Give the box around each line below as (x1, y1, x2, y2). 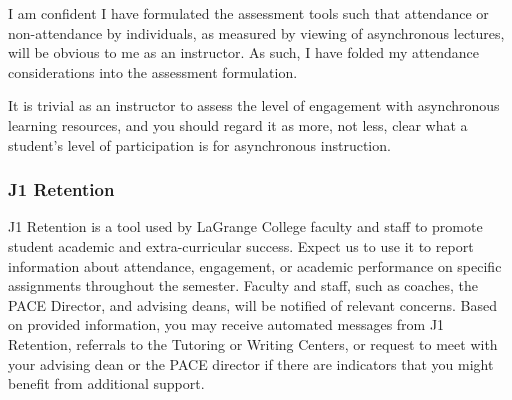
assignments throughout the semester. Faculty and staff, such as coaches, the (8, 275, 478, 296)
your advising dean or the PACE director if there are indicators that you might (8, 353, 494, 374)
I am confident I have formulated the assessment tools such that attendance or (8, 3, 489, 23)
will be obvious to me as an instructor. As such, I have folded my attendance (8, 42, 479, 63)
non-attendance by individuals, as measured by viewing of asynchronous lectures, (8, 22, 505, 43)
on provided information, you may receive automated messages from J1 (8, 314, 445, 335)
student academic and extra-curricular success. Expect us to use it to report (8, 235, 474, 256)
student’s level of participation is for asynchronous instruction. (8, 134, 391, 155)
